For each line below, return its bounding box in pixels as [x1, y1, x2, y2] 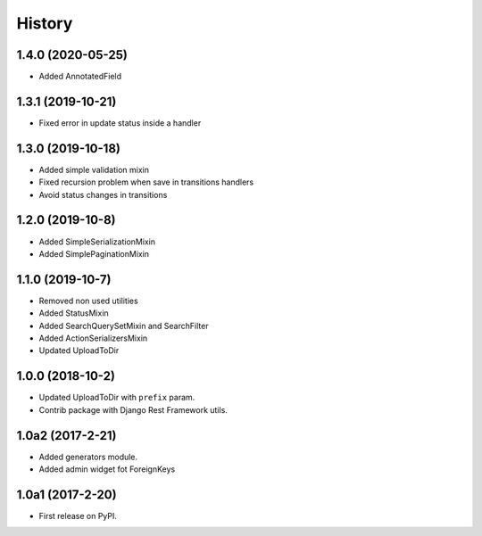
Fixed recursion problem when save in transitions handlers [38, 177, 254, 187]
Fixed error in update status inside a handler [38, 117, 202, 128]
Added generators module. [38, 451, 138, 462]
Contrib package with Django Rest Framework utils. [38, 404, 228, 415]
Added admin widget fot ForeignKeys [38, 464, 176, 474]
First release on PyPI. [38, 510, 118, 521]
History [16, 13, 73, 33]
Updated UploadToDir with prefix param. [38, 392, 195, 403]
